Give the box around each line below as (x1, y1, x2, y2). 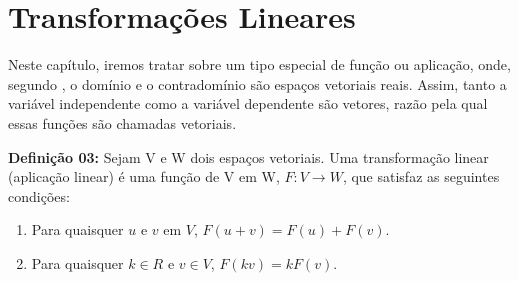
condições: (8, 185, 70, 206)
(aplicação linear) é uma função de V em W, (8, 166, 280, 187)
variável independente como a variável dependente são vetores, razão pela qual (8, 93, 488, 114)
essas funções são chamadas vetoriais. (8, 112, 237, 133)
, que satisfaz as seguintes (342, 166, 500, 187)
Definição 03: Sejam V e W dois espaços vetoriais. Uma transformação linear (8, 146, 489, 167)
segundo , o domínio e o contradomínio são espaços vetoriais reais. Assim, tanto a (8, 73, 507, 94)
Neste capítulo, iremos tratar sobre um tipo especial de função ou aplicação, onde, (8, 54, 511, 75)
